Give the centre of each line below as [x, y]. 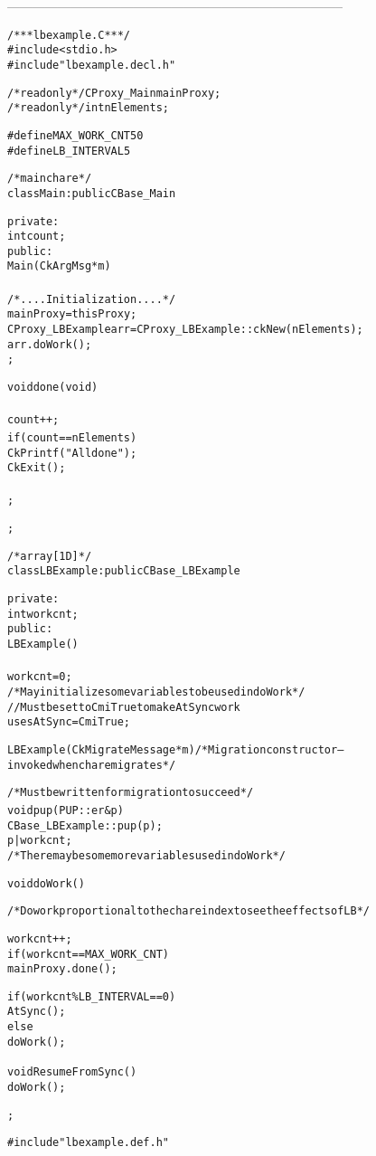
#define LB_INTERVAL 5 [69, 151]
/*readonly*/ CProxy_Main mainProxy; [114, 93]
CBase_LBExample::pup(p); [85, 825]
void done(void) [53, 387]
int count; [37, 237]
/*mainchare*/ [50, 179]
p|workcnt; [40, 841]
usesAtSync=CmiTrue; [69, 722]
